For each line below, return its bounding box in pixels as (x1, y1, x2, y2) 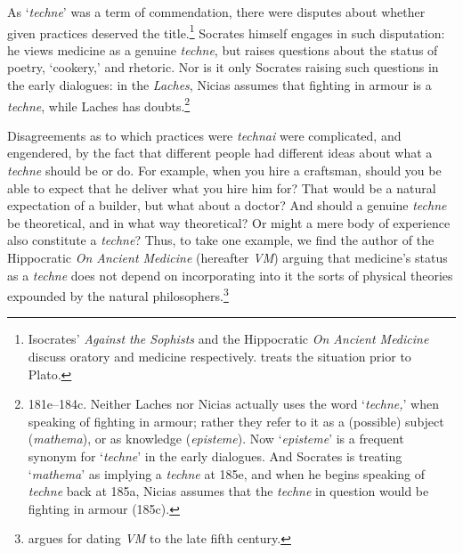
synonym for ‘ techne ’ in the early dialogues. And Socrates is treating (28, 447, 402, 466)
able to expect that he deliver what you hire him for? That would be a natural (7, 178, 436, 197)
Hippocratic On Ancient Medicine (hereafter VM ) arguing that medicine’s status (7, 248, 448, 267)
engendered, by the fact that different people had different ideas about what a (7, 143, 433, 162)
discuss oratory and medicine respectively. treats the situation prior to (28, 347, 411, 366)
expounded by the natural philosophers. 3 (7, 284, 229, 305)
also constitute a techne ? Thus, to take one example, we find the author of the (7, 231, 435, 249)
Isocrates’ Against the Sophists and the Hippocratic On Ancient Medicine (28, 329, 429, 348)
